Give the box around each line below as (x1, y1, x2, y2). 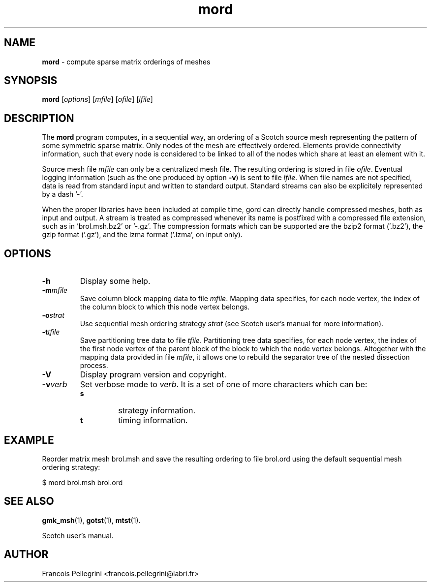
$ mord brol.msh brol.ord (42, 478, 123, 487)
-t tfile (42, 328, 60, 337)
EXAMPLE (4, 433, 54, 446)
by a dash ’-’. (42, 190, 83, 199)
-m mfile (42, 286, 68, 295)
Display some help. (80, 276, 151, 286)
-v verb (42, 379, 67, 390)
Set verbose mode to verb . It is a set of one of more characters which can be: (80, 379, 368, 390)
